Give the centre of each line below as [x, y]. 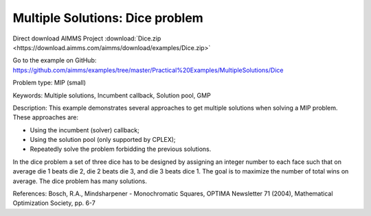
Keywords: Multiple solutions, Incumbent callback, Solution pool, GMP [112, 95]
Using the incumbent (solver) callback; [85, 130]
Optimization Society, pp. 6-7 [54, 203]
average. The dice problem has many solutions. [80, 181]
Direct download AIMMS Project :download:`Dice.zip [87, 38]
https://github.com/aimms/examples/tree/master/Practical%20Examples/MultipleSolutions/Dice [148, 70]
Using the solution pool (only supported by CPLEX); [103, 140]
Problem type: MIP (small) [49, 83]
